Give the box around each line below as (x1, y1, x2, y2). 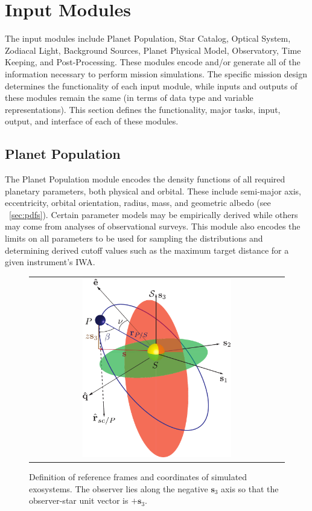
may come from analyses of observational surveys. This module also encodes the (5, 220, 301, 233)
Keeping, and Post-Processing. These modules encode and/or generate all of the (5, 56, 301, 68)
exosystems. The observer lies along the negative (29, 482, 208, 495)
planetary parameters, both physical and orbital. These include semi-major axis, (5, 184, 301, 197)
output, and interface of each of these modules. (5, 115, 179, 127)
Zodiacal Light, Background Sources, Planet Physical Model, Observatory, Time (5, 43, 301, 56)
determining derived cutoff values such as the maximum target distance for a (5, 243, 289, 256)
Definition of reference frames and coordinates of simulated (29, 471, 247, 483)
